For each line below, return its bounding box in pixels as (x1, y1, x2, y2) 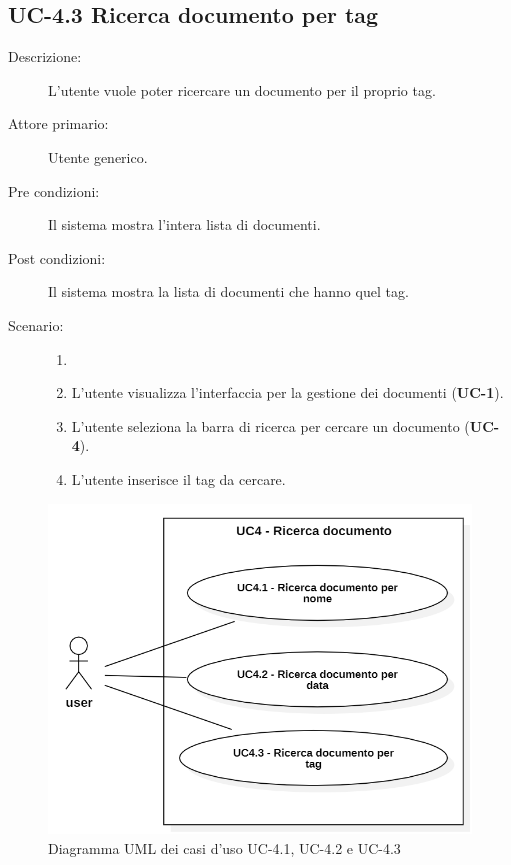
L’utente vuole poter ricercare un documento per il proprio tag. (48, 79, 436, 100)
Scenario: (8, 314, 64, 335)
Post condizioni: (8, 247, 106, 268)
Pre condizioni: (8, 180, 100, 201)
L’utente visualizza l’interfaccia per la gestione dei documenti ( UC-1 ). (71, 382, 504, 403)
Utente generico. (48, 146, 148, 167)
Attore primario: (8, 113, 109, 134)
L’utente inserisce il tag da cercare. (71, 468, 286, 489)
